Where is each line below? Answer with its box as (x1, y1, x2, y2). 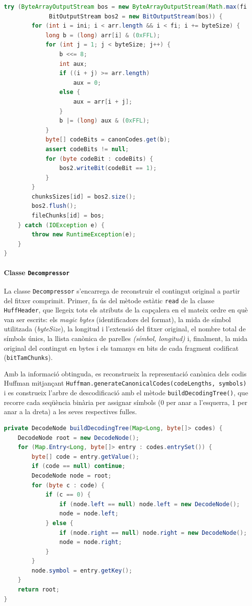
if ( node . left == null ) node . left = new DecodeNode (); (59, 500, 240, 508)
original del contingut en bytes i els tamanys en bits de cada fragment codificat (4, 342, 239, 353)
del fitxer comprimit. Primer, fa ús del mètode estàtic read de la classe (4, 295, 215, 305)
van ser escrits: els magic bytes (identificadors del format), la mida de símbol (4, 314, 231, 324)
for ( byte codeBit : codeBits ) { (45, 155, 153, 162)
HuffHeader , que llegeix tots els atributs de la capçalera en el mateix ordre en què (4, 305, 248, 315)
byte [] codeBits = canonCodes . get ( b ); (45, 136, 171, 143)
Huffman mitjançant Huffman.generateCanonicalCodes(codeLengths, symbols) (4, 378, 247, 388)
